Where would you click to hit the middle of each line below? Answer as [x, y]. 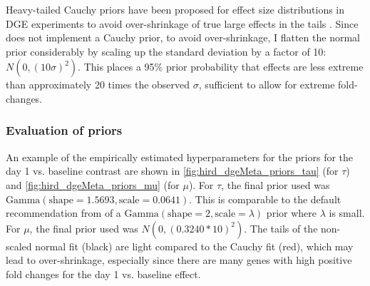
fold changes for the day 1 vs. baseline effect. [103, 274]
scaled [19, 246]
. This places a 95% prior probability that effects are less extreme [221, 67]
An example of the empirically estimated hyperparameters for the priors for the [180, 157]
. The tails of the [281, 228]
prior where [291, 213]
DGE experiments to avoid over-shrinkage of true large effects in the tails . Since [182, 23]
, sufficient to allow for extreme [267, 85]
